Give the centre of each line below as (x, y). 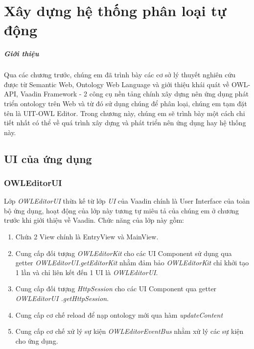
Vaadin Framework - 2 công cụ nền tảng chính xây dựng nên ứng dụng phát (134, 94)
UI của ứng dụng (48, 158)
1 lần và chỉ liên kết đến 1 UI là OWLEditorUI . (87, 272)
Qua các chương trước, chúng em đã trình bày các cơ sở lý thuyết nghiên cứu (120, 75)
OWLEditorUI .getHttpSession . (62, 298)
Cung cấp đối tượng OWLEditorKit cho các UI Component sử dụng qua (124, 253)
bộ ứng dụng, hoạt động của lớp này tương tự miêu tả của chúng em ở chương (121, 210)
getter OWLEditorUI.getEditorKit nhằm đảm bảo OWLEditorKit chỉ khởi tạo (132, 263)
